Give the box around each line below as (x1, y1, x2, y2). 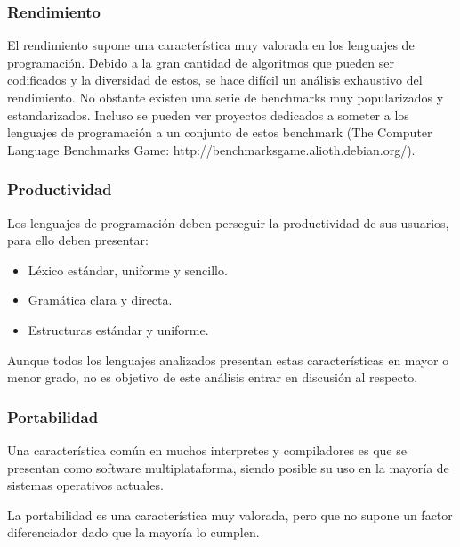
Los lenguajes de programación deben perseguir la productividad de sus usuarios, (7, 213, 449, 232)
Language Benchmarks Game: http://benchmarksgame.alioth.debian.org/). (7, 140, 416, 159)
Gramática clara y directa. (28, 290, 173, 309)
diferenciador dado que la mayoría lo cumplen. (7, 523, 260, 542)
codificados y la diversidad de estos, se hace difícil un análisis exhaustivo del (7, 70, 423, 89)
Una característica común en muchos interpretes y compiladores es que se (7, 440, 407, 459)
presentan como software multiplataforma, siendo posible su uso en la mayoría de (7, 458, 449, 477)
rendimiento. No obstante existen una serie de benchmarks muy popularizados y (7, 88, 444, 106)
